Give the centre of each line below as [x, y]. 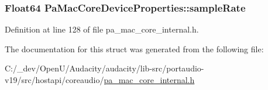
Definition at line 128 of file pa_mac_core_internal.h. [102, 29]
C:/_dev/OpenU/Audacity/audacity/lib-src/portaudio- [104, 68]
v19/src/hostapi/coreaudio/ [54, 80]
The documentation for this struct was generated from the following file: [134, 48]
